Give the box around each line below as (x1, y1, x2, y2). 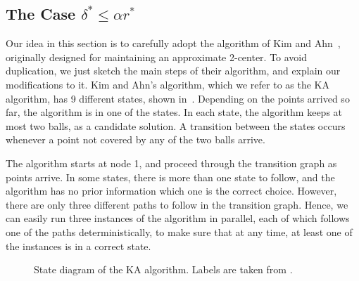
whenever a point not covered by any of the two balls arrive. (6, 132, 265, 147)
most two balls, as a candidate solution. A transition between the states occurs (6, 118, 346, 133)
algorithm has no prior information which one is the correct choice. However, (6, 183, 337, 198)
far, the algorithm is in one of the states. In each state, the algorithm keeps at (6, 105, 343, 119)
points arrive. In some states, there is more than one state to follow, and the (6, 169, 335, 184)
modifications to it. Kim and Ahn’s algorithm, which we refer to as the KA (6, 77, 330, 91)
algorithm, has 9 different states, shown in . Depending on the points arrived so (6, 91, 350, 105)
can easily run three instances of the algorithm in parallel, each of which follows (6, 211, 350, 226)
